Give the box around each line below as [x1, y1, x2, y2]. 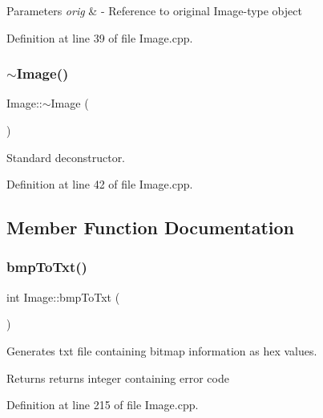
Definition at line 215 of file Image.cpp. [6, 396, 199, 413]
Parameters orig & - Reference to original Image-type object [6, 2, 302, 18]
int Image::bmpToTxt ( [6, 288, 120, 305]
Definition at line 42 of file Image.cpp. [6, 176, 193, 193]
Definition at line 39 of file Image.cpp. [6, 29, 193, 46]
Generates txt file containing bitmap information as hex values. [6, 342, 317, 359]
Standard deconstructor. [6, 148, 126, 165]
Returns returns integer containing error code [6, 369, 229, 386]
